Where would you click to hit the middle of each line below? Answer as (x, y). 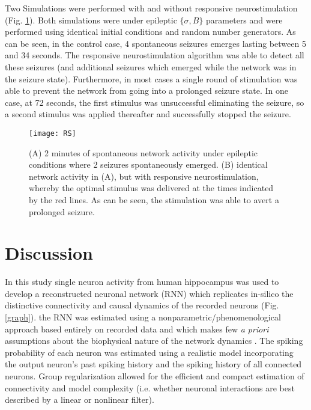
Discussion (49, 253)
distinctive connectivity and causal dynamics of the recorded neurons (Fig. (142, 305)
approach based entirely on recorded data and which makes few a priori (137, 329)
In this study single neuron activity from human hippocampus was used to (142, 282)
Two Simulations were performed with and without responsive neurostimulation (151, 8)
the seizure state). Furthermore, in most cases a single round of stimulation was (151, 78)
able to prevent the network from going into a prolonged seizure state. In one (147, 90)
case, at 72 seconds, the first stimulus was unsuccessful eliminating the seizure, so (155, 102)
